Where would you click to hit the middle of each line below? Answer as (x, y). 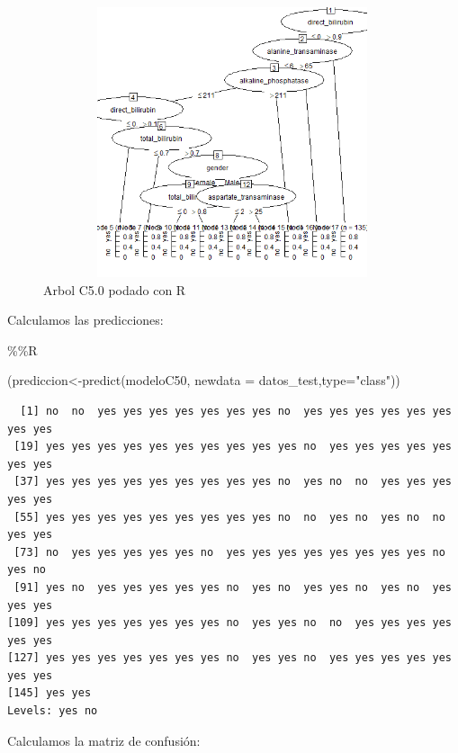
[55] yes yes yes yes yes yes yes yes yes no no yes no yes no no (229, 517)
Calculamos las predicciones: (85, 320)
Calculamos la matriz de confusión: (104, 740)
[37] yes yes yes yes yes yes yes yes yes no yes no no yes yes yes (233, 482)
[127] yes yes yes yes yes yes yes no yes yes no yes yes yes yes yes (229, 658)
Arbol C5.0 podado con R (115, 289)
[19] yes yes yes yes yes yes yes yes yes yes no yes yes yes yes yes (233, 447)
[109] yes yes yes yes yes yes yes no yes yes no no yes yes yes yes (229, 623)
